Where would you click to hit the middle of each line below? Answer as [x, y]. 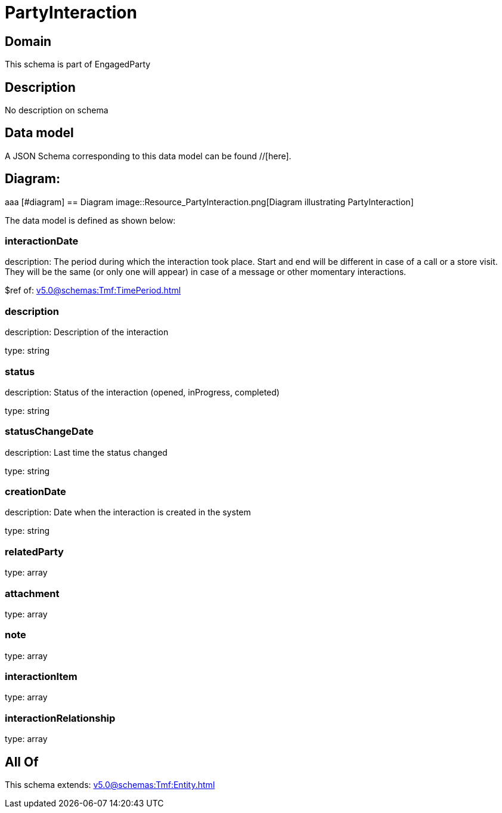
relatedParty [34, 551]
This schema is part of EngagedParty [78, 64]
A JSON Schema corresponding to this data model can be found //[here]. [148, 156]
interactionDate [42, 241]
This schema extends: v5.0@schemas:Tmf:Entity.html [110, 785]
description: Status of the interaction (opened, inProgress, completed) [142, 392]
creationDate [35, 492]
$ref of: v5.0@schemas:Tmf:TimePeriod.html [93, 290]
